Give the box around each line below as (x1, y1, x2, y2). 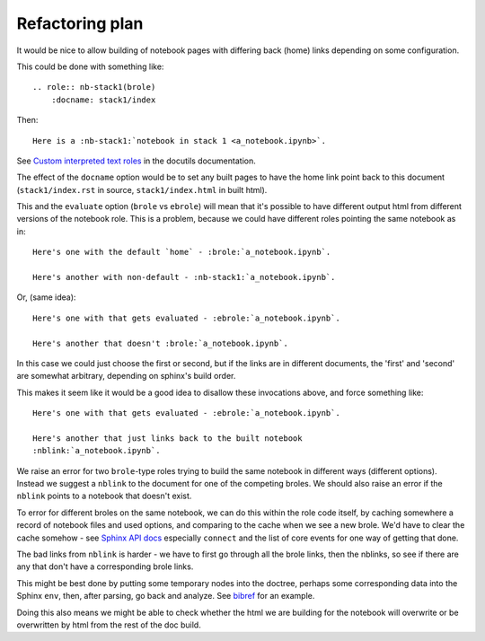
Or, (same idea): (16, 292, 76, 303)
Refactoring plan (16, 13, 144, 33)
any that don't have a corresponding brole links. (16, 561, 194, 572)
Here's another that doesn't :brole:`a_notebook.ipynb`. (32, 338, 289, 348)
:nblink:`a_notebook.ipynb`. (32, 445, 161, 456)
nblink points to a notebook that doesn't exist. (16, 490, 192, 502)
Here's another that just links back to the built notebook (32, 433, 303, 443)
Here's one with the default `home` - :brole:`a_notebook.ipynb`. (32, 247, 331, 258)
